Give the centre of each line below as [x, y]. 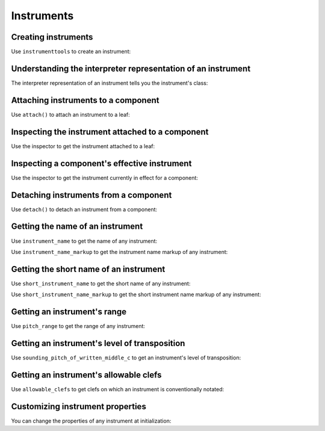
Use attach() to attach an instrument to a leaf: [71, 114]
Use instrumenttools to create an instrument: [71, 52]
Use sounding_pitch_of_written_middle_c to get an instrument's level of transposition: [126, 358]
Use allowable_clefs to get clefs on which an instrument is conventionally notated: [118, 389]
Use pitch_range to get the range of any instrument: [78, 326]
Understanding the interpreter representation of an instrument [131, 68]
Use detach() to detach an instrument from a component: [84, 209]
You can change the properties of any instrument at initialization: [91, 421]
